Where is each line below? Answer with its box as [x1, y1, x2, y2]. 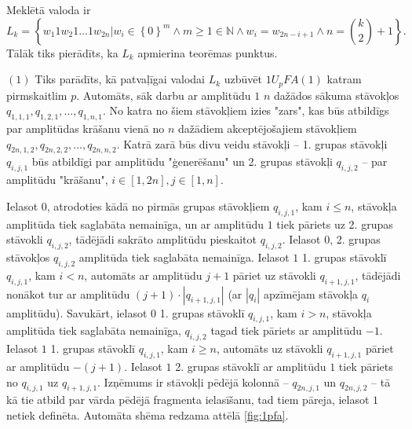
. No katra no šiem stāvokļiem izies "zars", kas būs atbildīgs [103, 102, 389, 119]
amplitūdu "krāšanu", [6, 171, 108, 188]
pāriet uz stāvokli [232, 266, 316, 283]
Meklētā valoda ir [6, 2, 91, 17]
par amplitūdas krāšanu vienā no [6, 120, 165, 137]
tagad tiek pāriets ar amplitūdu [210, 322, 363, 339]
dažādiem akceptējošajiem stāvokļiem [178, 120, 357, 137]
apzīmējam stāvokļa [263, 285, 359, 302]
